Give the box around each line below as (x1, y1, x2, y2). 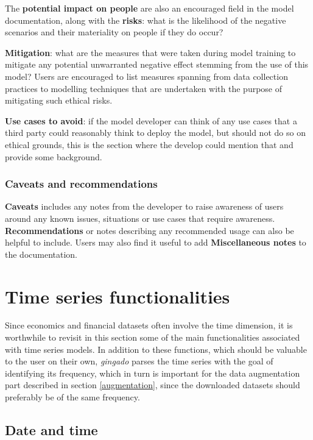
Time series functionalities (5, 283, 230, 308)
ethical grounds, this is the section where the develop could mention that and (5, 138, 294, 151)
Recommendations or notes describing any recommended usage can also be (5, 224, 294, 236)
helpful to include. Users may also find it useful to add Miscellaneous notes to (5, 236, 306, 249)
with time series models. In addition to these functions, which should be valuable (5, 342, 307, 355)
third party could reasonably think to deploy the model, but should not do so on (5, 126, 306, 139)
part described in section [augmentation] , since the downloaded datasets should (5, 378, 300, 391)
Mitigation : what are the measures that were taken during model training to (5, 46, 296, 59)
